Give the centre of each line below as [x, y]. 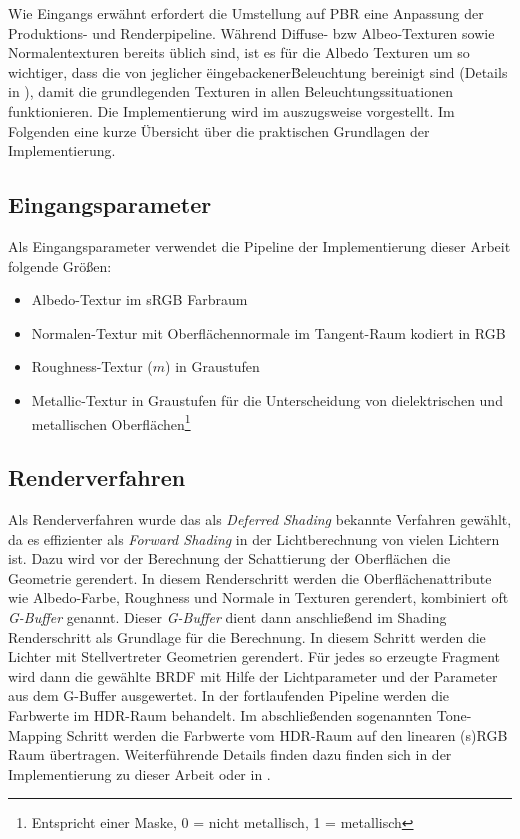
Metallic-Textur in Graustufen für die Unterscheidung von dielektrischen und [267, 399]
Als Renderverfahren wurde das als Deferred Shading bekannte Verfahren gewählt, [260, 518]
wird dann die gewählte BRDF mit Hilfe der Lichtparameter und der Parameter [253, 675]
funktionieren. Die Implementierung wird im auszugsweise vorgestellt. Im [231, 110]
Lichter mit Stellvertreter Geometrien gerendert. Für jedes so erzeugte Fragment [254, 656]
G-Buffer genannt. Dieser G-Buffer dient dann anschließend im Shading [227, 616]
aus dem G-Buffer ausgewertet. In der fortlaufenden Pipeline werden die [229, 695]
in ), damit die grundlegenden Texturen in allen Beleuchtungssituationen [230, 91]
